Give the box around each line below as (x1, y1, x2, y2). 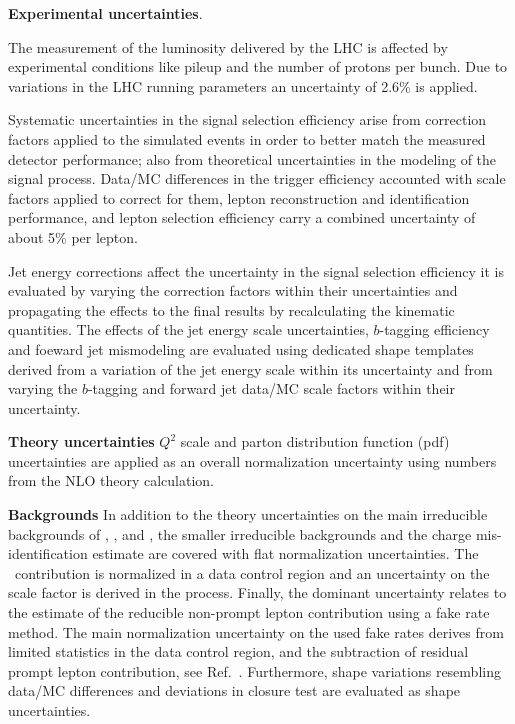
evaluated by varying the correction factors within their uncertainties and (8, 280, 458, 301)
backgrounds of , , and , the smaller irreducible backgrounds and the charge (8, 523, 472, 544)
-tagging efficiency (379, 319, 490, 340)
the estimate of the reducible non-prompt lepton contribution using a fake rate (8, 602, 490, 623)
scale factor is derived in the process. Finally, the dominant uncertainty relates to (8, 582, 507, 603)
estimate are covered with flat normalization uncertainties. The (92, 543, 479, 564)
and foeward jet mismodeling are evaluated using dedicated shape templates (8, 338, 474, 359)
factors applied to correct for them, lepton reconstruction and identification (8, 187, 470, 208)
